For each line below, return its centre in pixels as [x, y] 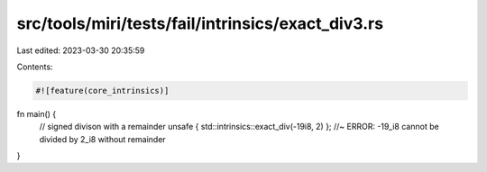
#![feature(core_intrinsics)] [102, 91]
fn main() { [37, 113]
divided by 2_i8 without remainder [102, 139]
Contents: [35, 67]
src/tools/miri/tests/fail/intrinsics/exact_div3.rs [200, 23]
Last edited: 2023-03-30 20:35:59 [81, 50]
